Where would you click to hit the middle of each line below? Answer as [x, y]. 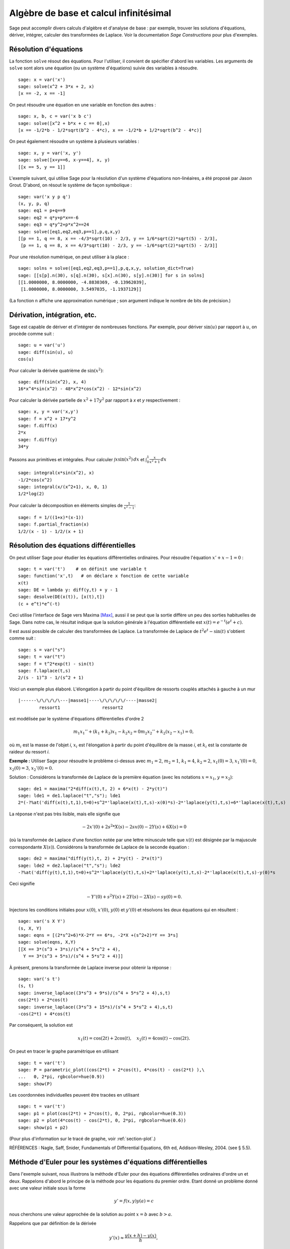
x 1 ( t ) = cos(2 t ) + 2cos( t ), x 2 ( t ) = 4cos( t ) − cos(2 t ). [134, 1039]
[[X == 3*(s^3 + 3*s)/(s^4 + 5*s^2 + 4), [69, 949]
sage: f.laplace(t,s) [44, 671]
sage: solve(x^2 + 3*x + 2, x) [56, 87]
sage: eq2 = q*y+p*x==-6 [48, 218]
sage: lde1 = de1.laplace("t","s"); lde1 [69, 796]
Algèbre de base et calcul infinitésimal [90, 13]
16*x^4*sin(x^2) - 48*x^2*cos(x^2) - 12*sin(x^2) [80, 389]
